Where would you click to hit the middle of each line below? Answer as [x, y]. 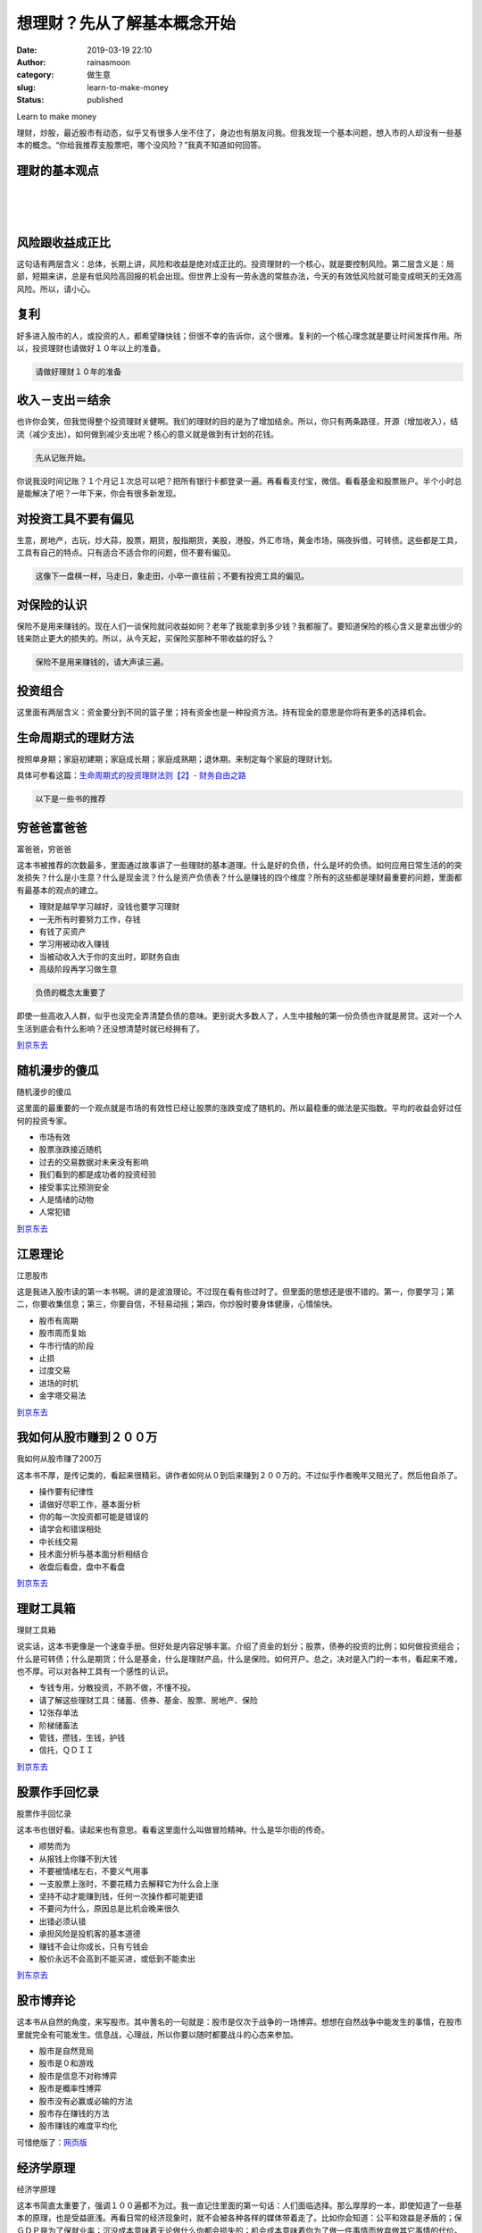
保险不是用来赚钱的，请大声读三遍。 [102, 662]
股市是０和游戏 [66, 2063]
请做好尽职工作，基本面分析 [90, 1504]
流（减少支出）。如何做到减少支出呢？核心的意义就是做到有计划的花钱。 [147, 434]
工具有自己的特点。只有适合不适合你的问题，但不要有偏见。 [126, 553]
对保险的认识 [52, 604]
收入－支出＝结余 [63, 401]
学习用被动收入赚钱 [74, 944]
